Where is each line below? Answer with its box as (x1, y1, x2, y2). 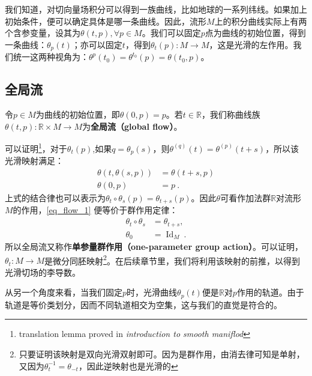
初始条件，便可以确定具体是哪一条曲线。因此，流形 (5, 14, 206, 27)
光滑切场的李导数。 (5, 265, 80, 278)
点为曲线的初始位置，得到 (205, 26, 306, 39)
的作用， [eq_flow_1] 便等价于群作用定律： (13, 204, 178, 216)
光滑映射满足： (5, 154, 64, 167)
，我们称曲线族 (201, 108, 260, 121)
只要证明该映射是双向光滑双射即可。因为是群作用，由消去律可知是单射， (19, 348, 305, 360)
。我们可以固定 (142, 26, 201, 39)
